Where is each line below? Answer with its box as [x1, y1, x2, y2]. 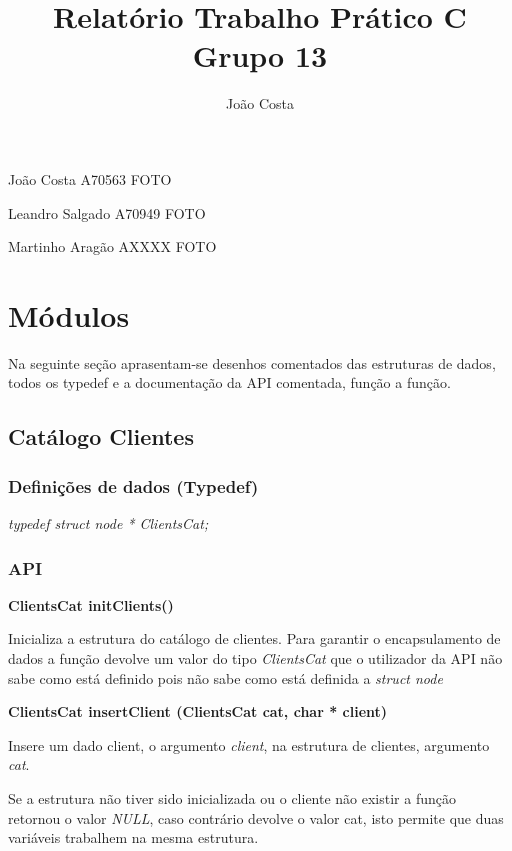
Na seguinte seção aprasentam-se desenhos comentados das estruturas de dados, [8, 352, 496, 373]
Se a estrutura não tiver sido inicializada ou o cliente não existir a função [8, 787, 456, 808]
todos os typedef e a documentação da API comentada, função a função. [8, 372, 451, 393]
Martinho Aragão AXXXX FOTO [8, 236, 217, 257]
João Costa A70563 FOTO [8, 168, 172, 189]
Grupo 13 [192, 35, 328, 76]
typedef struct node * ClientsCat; [8, 513, 209, 533]
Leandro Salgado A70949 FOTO [8, 202, 206, 223]
